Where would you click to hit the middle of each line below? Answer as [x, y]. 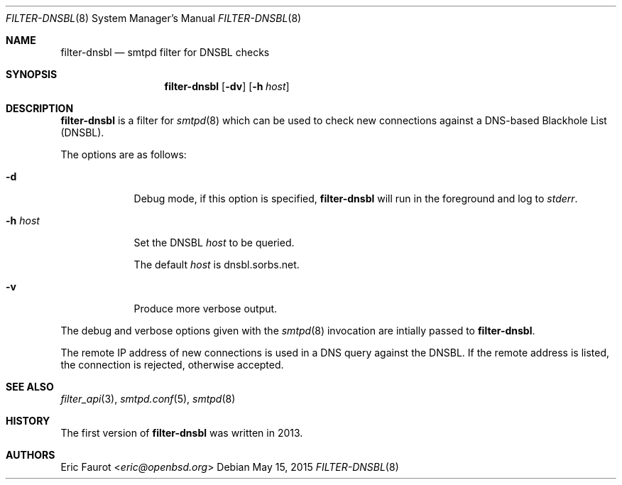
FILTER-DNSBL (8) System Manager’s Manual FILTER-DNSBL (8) [154, 18]
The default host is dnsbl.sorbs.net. [217, 265]
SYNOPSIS [32, 74]
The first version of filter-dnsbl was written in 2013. [182, 433]
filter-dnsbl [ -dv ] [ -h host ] [227, 86]
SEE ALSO [30, 387]
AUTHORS [31, 455]
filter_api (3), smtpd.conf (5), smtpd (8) [148, 399]
